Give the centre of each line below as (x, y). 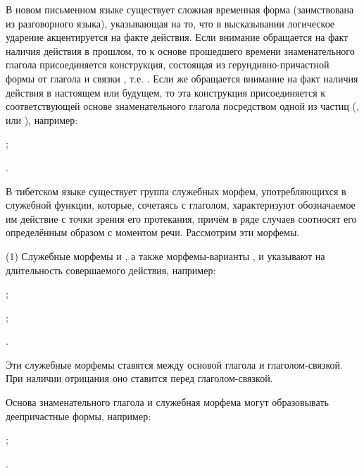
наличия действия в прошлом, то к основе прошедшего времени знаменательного (180, 50)
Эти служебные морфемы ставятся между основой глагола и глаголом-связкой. (174, 364)
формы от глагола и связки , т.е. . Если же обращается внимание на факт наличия (182, 78)
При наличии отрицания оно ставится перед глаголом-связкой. (139, 378)
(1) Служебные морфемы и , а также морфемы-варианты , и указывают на (165, 256)
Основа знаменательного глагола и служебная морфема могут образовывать (167, 402)
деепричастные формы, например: (79, 416)
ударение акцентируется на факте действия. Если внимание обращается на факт (177, 37)
